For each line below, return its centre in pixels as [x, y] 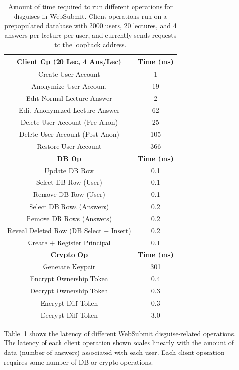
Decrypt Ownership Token [69, 290]
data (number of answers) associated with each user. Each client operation [114, 352]
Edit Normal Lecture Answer [69, 98]
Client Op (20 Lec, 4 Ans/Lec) [69, 61]
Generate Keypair [69, 266]
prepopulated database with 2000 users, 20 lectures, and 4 [90, 25]
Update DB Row [69, 170]
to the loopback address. [90, 44]
